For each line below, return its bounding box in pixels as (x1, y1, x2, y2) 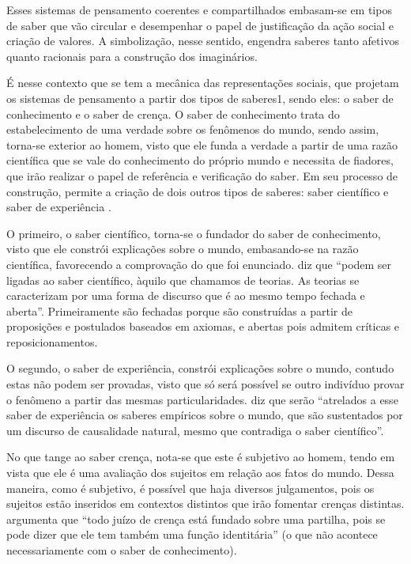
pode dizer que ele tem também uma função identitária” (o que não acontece (6, 526, 378, 543)
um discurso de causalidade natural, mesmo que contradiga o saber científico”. (6, 422, 384, 438)
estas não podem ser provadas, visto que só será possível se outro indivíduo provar (6, 376, 405, 392)
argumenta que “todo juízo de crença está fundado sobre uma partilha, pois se (6, 510, 386, 527)
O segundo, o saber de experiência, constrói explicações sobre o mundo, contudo (6, 360, 394, 377)
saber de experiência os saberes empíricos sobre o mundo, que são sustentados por (6, 407, 403, 423)
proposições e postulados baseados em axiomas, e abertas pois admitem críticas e (6, 318, 400, 335)
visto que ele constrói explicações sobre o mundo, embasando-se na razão (6, 240, 359, 257)
